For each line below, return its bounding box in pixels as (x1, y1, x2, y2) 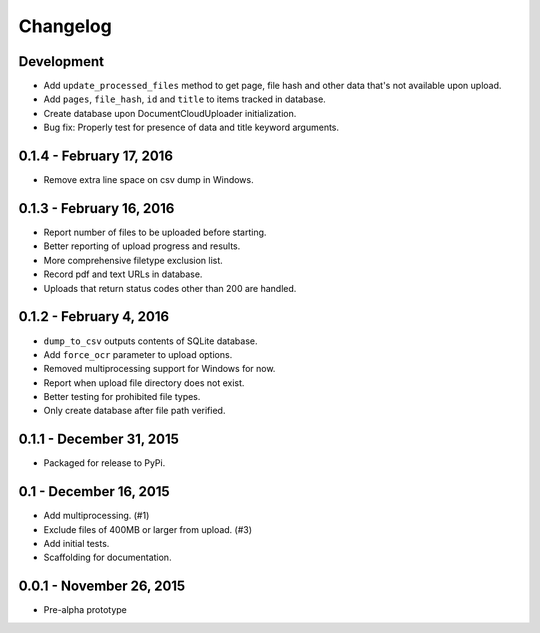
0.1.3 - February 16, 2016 (18, 200, 175, 217)
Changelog (18, 15, 112, 37)
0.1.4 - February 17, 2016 (18, 148, 174, 165)
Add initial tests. (43, 538, 110, 550)
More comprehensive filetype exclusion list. (43, 254, 224, 266)
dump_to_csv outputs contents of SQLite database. (43, 335, 258, 347)
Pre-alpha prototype (43, 604, 127, 616)
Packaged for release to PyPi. (43, 457, 166, 469)
